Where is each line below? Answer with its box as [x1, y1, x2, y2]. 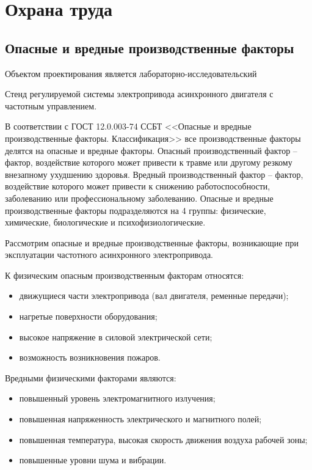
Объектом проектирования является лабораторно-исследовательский [5, 67, 257, 79]
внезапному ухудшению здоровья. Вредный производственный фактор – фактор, [5, 167, 303, 180]
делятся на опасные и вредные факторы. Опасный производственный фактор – [5, 144, 297, 156]
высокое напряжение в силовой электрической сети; [19, 330, 212, 343]
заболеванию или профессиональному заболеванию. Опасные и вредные [5, 191, 274, 204]
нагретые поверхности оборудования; [19, 310, 158, 323]
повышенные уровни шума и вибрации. [19, 453, 167, 466]
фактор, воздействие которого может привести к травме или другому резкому [5, 156, 292, 169]
